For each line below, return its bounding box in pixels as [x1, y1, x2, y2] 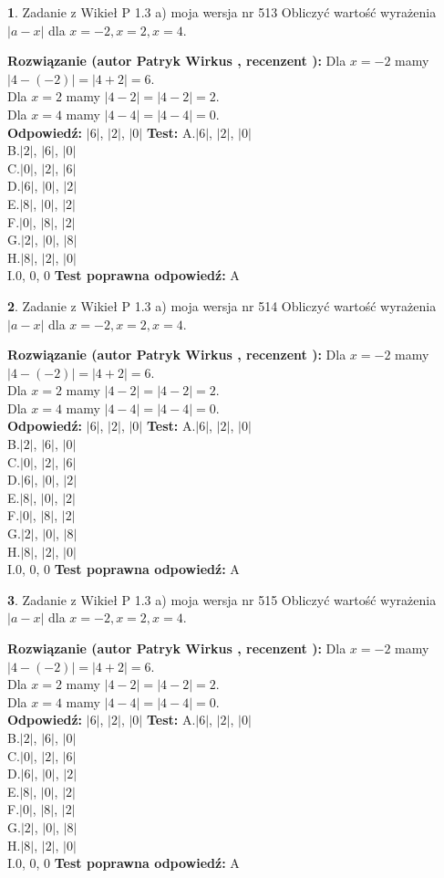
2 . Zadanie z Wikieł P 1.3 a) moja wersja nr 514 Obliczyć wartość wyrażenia [7, 296, 437, 315]
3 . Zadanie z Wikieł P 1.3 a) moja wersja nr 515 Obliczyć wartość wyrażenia [7, 590, 437, 609]
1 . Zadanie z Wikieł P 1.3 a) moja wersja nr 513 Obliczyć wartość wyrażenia [7, 3, 437, 21]
